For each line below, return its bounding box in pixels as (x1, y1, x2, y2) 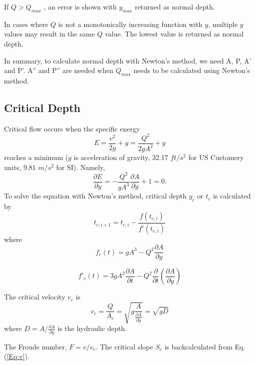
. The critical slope (95, 341, 153, 351)
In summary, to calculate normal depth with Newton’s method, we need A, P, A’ (4, 55, 252, 65)
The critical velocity (4, 291, 65, 302)
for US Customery (188, 152, 244, 162)
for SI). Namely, (56, 161, 105, 172)
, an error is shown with (43, 1, 117, 11)
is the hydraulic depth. (57, 323, 127, 333)
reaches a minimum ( (4, 152, 68, 162)
